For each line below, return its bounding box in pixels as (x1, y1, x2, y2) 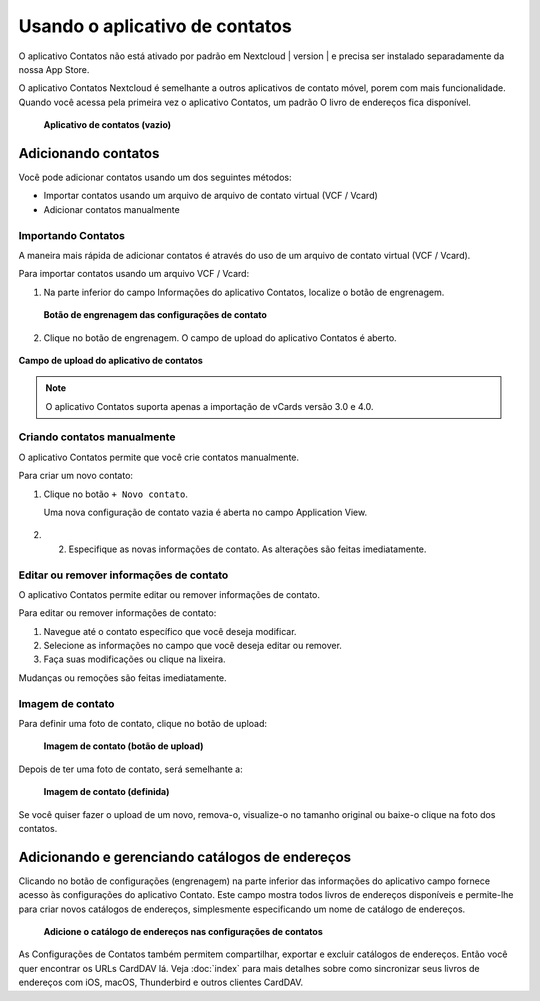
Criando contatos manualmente (18, 430, 176, 444)
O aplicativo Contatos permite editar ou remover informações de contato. (18, 588, 320, 600)
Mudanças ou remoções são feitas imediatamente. (18, 671, 227, 684)
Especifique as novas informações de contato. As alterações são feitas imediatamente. (68, 543, 427, 555)
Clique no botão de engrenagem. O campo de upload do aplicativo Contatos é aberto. (43, 331, 397, 344)
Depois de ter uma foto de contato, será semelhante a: (18, 763, 244, 775)
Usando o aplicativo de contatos (18, 15, 292, 37)
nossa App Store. (18, 63, 90, 75)
